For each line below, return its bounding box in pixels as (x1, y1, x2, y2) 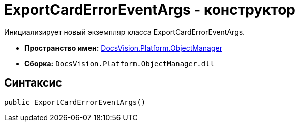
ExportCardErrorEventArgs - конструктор (4, 1, 295, 18)
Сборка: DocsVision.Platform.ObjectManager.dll (24, 59, 215, 68)
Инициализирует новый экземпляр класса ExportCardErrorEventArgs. (4, 27, 245, 36)
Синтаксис (4, 76, 62, 90)
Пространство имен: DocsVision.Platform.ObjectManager (24, 43, 222, 52)
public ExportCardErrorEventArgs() (4, 98, 146, 106)
